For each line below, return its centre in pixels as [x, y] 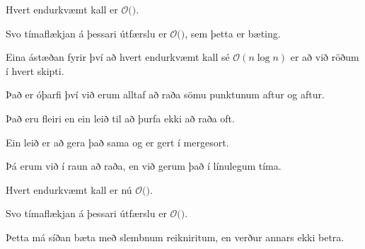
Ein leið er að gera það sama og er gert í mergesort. [117, 142]
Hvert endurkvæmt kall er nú [69, 189]
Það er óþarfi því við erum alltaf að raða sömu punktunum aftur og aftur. [165, 94]
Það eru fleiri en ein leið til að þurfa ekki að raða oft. [120, 118]
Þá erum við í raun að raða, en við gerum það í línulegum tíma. [144, 166]
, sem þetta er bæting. [233, 33]
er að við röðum [325, 57]
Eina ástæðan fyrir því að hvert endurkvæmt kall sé [118, 57]
